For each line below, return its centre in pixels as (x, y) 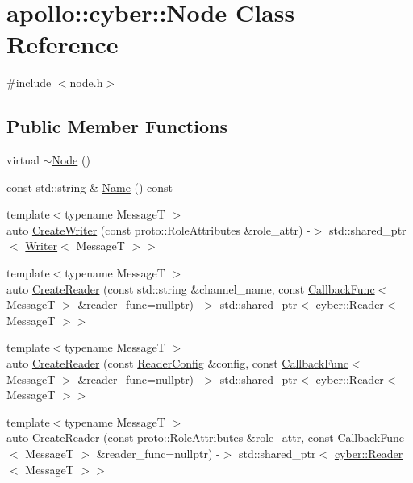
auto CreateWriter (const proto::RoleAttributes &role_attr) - (159, 229)
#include (29, 83)
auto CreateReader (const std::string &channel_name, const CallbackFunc (191, 288)
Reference (63, 44)
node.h (86, 83)
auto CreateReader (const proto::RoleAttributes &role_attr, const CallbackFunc (206, 437)
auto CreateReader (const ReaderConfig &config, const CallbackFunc (177, 363)
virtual (23, 160)
